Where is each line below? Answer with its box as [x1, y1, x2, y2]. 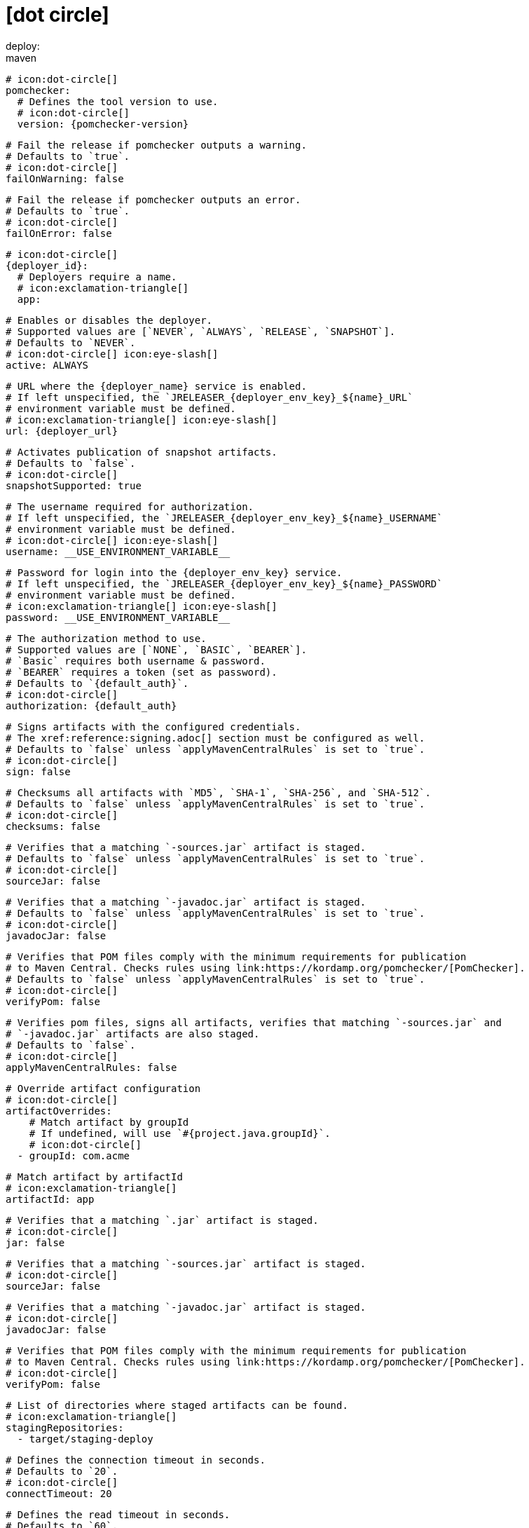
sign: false [6, 765, 71, 777]
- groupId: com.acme [17, 1150, 130, 1161]
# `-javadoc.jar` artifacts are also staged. [6, 1028, 260, 1039]
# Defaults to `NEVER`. [6, 336, 136, 348]
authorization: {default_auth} [6, 700, 177, 711]
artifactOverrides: [6, 1105, 112, 1117]
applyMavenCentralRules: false [6, 1061, 177, 1073]
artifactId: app [6, 1193, 95, 1205]
